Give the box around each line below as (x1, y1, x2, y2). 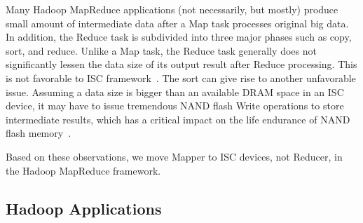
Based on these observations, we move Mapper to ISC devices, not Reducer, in (6, 149, 343, 163)
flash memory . (6, 126, 71, 140)
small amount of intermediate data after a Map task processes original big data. (6, 15, 349, 30)
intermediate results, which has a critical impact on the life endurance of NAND (6, 111, 350, 126)
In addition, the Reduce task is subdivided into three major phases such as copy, (6, 29, 352, 44)
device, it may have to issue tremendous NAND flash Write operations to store (6, 98, 344, 113)
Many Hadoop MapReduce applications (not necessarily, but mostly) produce (6, 2, 338, 16)
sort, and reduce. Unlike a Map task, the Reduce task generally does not (6, 43, 317, 58)
